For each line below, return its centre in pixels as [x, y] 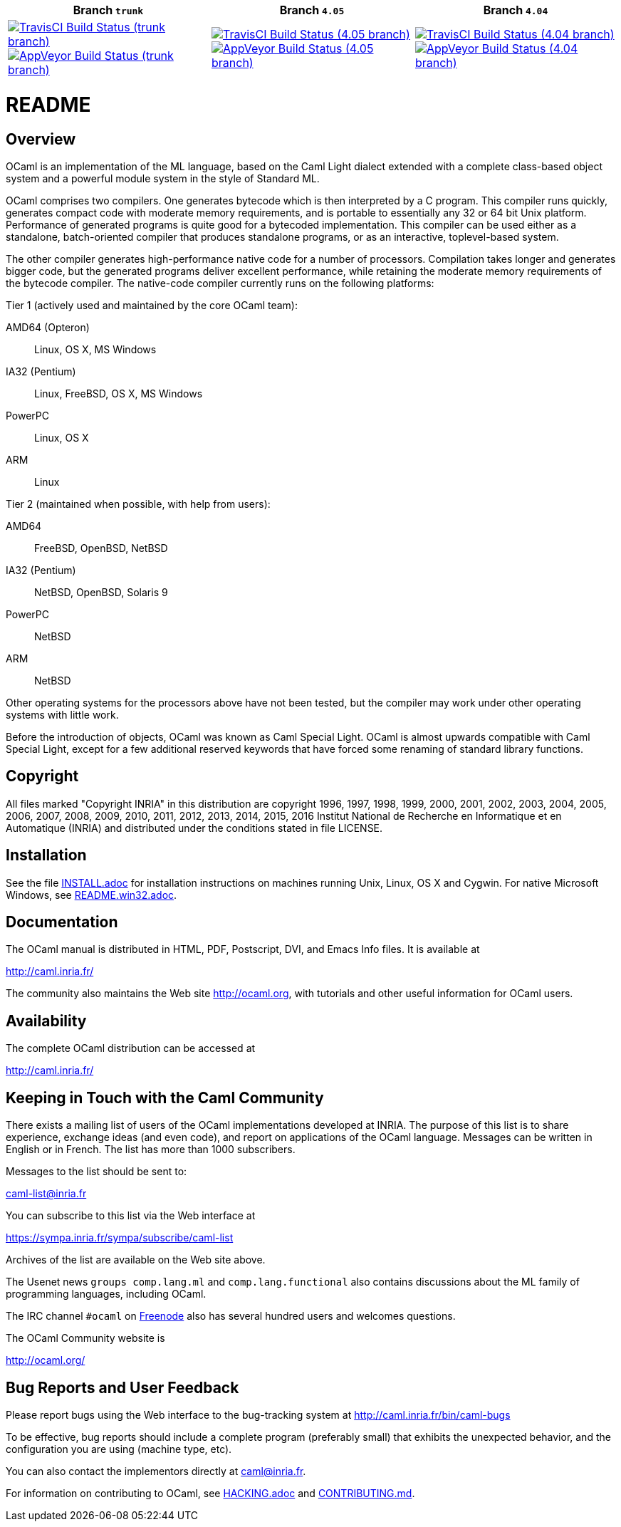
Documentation [62, 922]
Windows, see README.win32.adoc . [92, 895]
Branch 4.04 [516, 10]
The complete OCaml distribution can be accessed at [131, 1048]
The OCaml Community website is [85, 1338]
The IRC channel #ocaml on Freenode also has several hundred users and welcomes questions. [231, 1316]
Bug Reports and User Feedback [122, 1387]
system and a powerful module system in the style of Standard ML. [163, 178]
